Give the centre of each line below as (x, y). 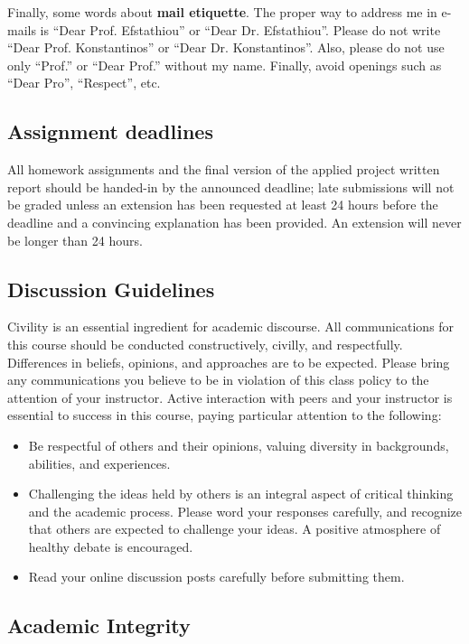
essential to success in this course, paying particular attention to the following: (225, 415)
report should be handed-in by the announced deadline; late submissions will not (231, 187)
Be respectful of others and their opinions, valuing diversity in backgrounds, (239, 445)
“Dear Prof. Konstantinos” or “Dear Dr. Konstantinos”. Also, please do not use (226, 47)
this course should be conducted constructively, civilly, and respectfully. (205, 344)
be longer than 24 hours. (75, 240)
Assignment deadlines (110, 131)
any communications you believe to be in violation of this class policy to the (218, 380)
